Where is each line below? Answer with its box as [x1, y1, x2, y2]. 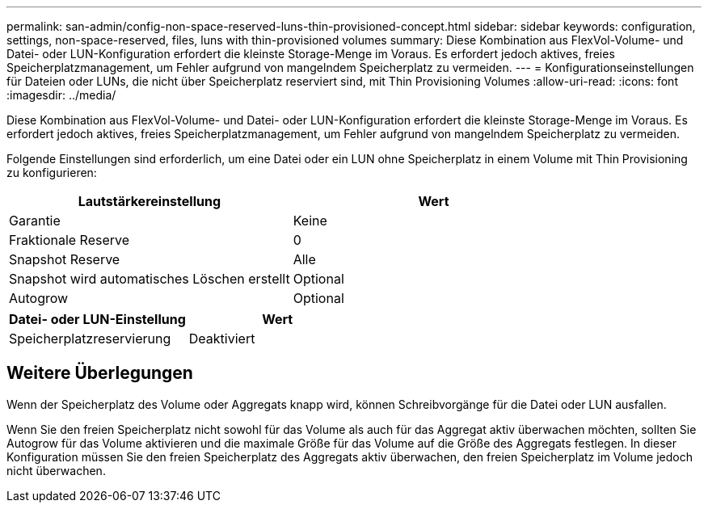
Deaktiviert [188, 330, 255, 347]
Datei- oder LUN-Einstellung [9, 311, 186, 327]
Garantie [9, 212, 61, 229]
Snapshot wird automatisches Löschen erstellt [9, 271, 290, 287]
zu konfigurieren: [6, 166, 97, 179]
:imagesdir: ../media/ [6, 88, 116, 102]
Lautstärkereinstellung [78, 193, 221, 209]
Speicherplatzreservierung [9, 330, 171, 347]
